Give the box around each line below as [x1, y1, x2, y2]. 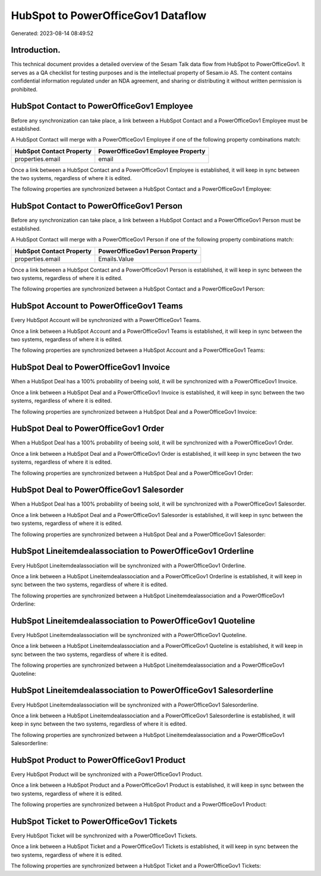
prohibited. [11, 86, 38, 93]
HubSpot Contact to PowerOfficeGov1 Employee [11, 101, 193, 111]
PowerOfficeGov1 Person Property [98, 247, 197, 255]
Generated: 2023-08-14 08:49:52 [11, 30, 94, 37]
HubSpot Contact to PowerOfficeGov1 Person [11, 201, 182, 211]
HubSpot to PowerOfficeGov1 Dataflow [11, 9, 207, 22]
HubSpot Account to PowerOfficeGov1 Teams [11, 301, 183, 311]
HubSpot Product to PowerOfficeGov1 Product [11, 755, 185, 765]
